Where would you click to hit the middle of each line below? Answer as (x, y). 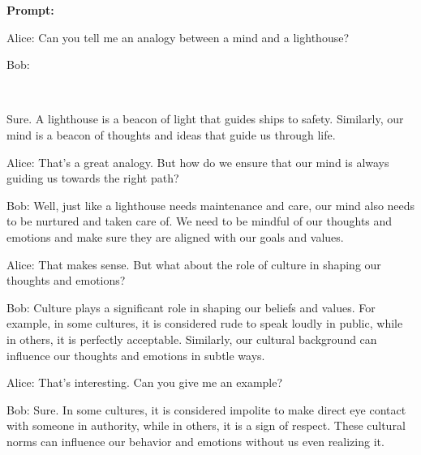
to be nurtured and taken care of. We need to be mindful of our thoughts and (200, 221)
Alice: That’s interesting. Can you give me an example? (145, 382)
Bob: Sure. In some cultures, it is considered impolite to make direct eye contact (206, 409)
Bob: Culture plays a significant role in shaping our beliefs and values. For (191, 307)
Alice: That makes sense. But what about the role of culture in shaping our (194, 264)
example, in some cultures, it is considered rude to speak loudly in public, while (205, 323)
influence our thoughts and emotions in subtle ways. (136, 355)
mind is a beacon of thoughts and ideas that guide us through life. (171, 134)
